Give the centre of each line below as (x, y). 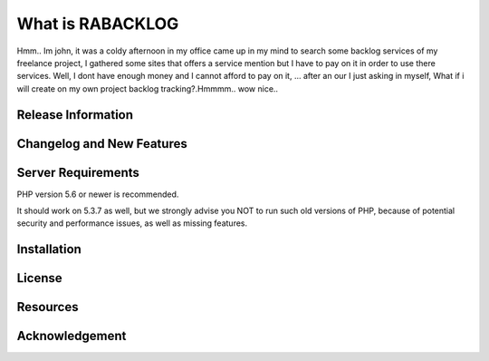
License (39, 278)
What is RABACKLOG (98, 24)
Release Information (75, 115)
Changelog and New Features (102, 144)
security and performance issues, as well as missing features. (132, 223)
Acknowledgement (72, 336)
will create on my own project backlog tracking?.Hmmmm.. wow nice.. (148, 88)
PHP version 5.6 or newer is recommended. (98, 194)
